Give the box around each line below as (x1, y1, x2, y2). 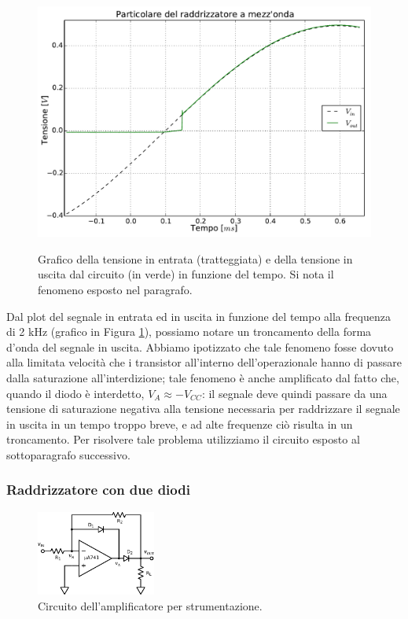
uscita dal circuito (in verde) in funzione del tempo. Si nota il (38, 266, 334, 282)
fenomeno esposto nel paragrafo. (38, 281, 193, 297)
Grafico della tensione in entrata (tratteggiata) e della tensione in (38, 250, 353, 267)
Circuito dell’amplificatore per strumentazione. (38, 597, 263, 613)
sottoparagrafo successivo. (6, 446, 130, 462)
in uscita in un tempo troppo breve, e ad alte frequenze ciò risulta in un (6, 415, 353, 432)
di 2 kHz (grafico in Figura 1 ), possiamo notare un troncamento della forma (6, 323, 372, 340)
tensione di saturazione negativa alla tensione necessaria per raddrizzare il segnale (6, 400, 400, 417)
